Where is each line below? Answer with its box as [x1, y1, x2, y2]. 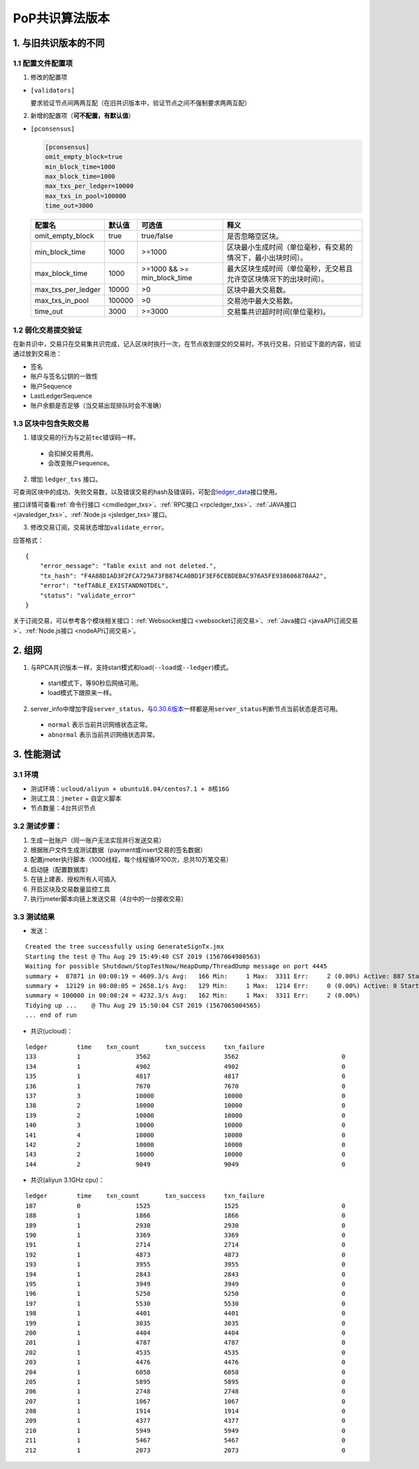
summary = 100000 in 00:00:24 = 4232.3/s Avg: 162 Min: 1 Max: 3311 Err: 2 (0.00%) [25, 992, 361, 1000]
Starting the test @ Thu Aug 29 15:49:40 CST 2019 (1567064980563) [25, 952, 261, 960]
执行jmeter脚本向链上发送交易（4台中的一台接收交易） [30, 894, 188, 902]
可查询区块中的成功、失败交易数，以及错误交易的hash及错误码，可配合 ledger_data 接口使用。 [13, 488, 281, 496]
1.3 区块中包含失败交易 [13, 419, 89, 429]
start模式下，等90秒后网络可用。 [47, 678, 142, 687]
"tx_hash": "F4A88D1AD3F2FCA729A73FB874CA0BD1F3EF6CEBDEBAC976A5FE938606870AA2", [39, 571, 328, 580]
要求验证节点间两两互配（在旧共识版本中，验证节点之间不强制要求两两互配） [30, 98, 251, 108]
